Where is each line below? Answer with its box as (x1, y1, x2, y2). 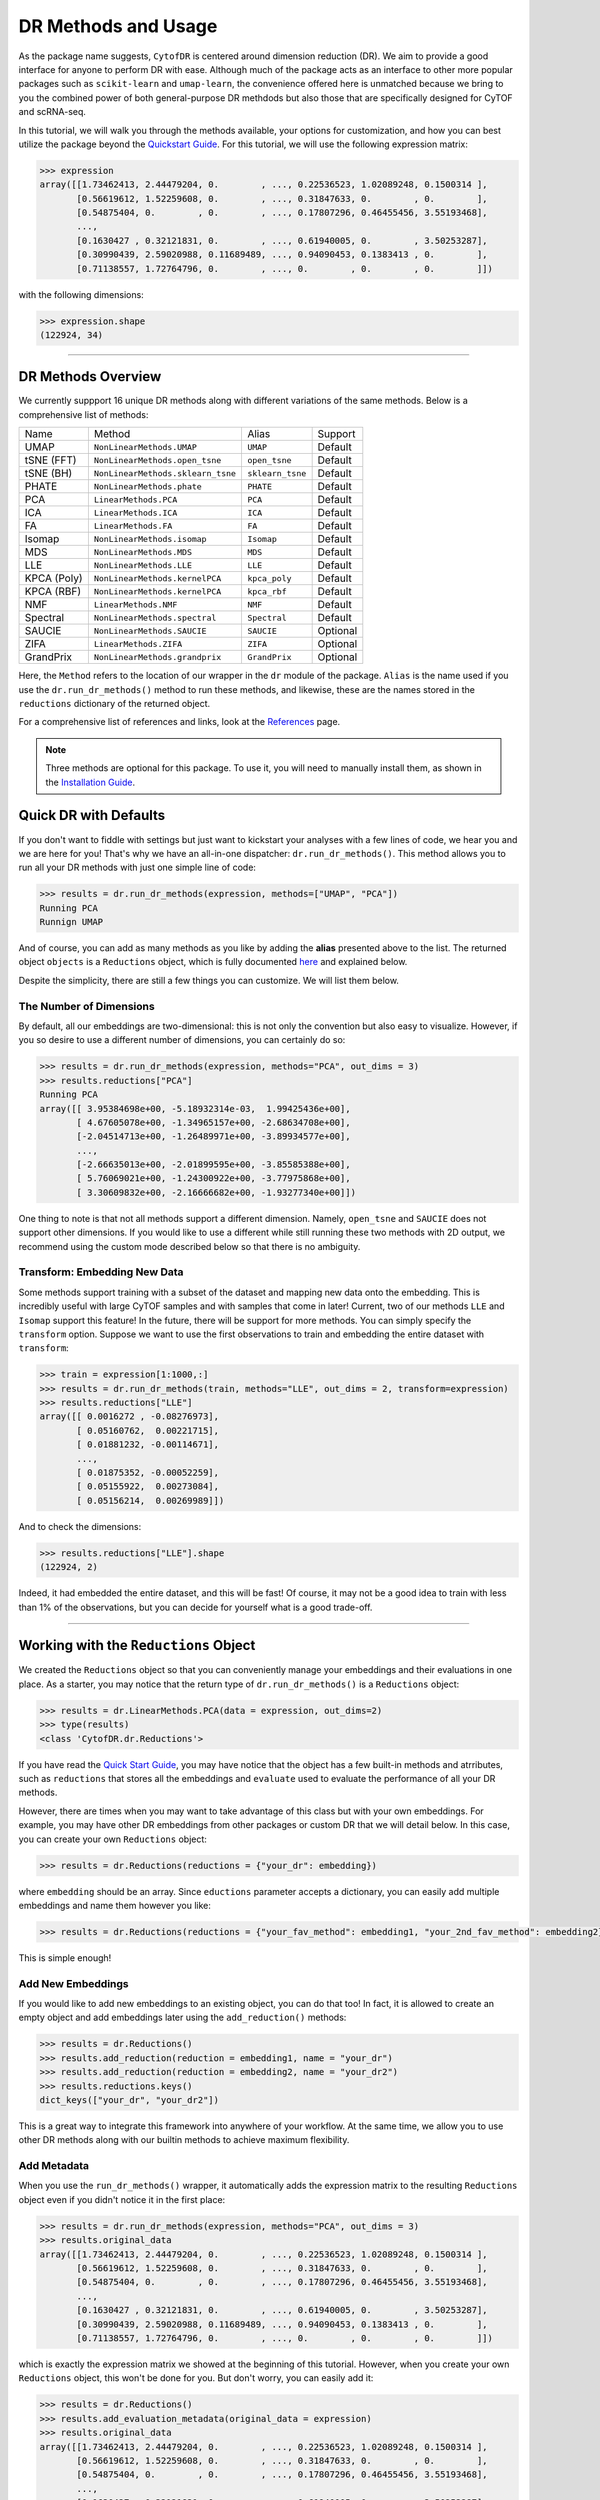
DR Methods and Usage (18, 15, 218, 37)
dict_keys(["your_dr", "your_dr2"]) (39, 2094, 220, 2105)
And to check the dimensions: (18, 1520, 142, 1532)
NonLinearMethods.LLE (93, 560, 192, 570)
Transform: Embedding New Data (18, 1265, 184, 1279)
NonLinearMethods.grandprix (93, 651, 222, 662)
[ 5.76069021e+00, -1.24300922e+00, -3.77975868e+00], (76, 1173, 351, 1184)
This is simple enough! (18, 1951, 112, 1964)
